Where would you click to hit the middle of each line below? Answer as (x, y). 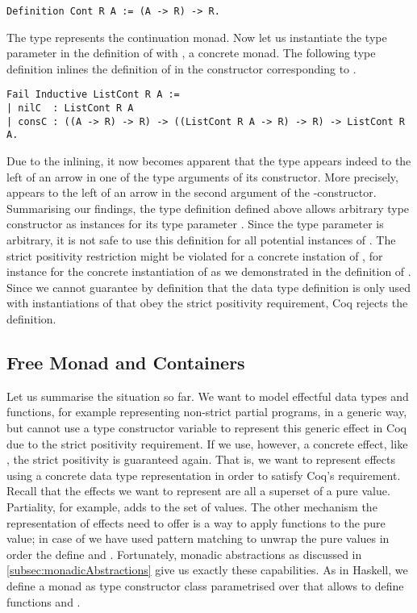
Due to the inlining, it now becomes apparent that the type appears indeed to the (209, 161)
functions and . (44, 601)
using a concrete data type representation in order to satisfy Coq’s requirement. (204, 475)
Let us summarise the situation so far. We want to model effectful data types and (208, 396)
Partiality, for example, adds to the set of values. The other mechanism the (192, 506)
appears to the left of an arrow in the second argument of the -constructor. (192, 192)
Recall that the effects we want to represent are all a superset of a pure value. (198, 491)
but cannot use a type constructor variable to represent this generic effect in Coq (206, 427)
